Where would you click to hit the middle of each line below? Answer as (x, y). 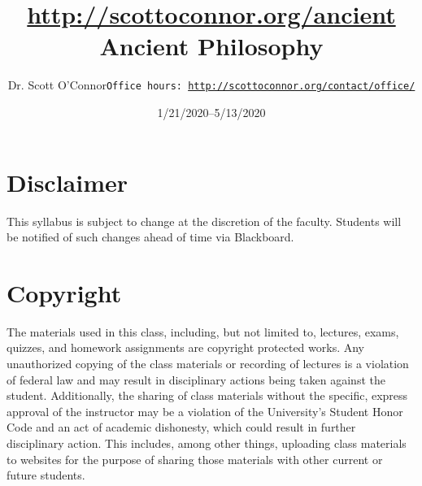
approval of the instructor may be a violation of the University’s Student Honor (205, 411)
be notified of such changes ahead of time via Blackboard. (150, 237)
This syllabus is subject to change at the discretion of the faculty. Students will (204, 221)
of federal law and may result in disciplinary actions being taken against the (196, 379)
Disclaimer (67, 182)
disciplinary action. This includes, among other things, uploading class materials (207, 443)
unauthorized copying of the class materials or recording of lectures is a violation (208, 363)
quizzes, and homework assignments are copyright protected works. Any (185, 347)
